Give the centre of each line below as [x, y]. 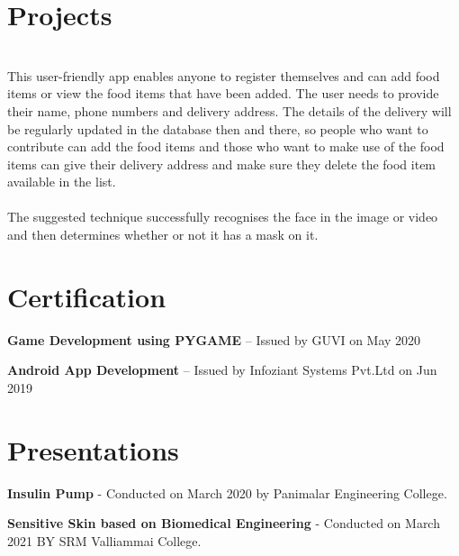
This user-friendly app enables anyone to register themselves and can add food [224, 75]
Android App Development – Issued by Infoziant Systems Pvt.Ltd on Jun [222, 370]
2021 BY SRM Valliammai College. [104, 540]
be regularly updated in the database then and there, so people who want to [218, 128]
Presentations [93, 449]
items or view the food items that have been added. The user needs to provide [223, 93]
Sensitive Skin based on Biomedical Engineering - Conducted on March [224, 523]
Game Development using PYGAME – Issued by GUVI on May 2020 [214, 339]
